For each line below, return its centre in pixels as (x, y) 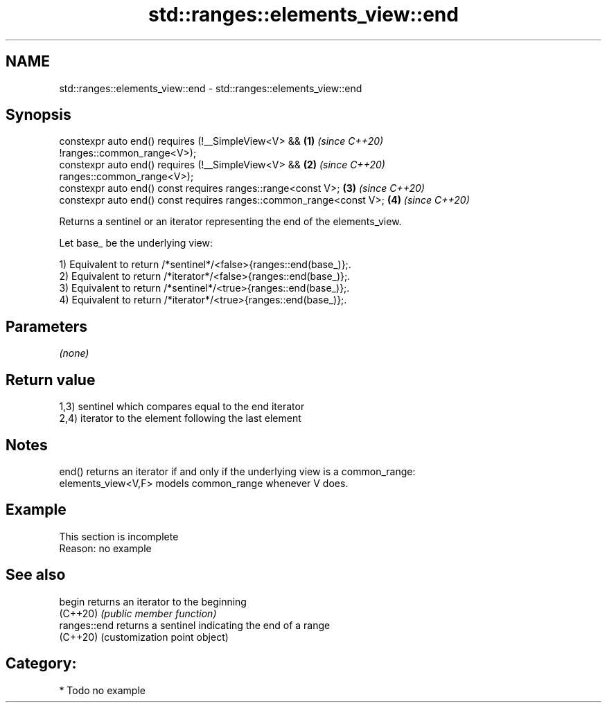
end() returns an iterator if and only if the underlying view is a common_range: (237, 471)
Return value (51, 380)
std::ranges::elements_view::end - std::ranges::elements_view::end (211, 88)
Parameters (46, 326)
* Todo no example (102, 690)
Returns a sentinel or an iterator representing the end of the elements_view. (230, 222)
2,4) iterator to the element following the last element (180, 418)
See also (36, 575)
